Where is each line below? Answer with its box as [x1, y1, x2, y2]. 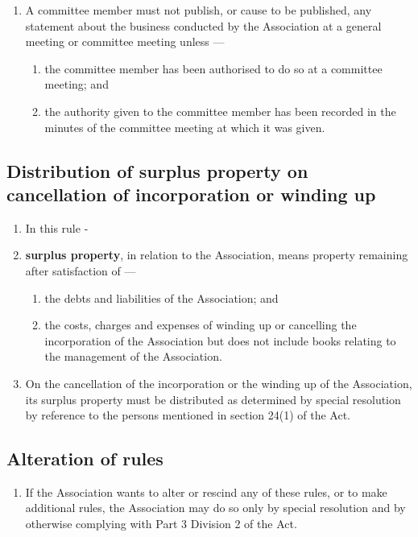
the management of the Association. [44, 348, 222, 365]
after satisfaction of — [25, 262, 136, 279]
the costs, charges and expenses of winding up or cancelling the [44, 316, 357, 333]
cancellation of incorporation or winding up [6, 181, 376, 206]
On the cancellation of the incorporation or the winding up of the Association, [25, 374, 412, 391]
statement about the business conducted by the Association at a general [25, 17, 382, 34]
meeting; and [44, 76, 109, 93]
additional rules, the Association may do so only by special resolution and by [25, 499, 406, 516]
